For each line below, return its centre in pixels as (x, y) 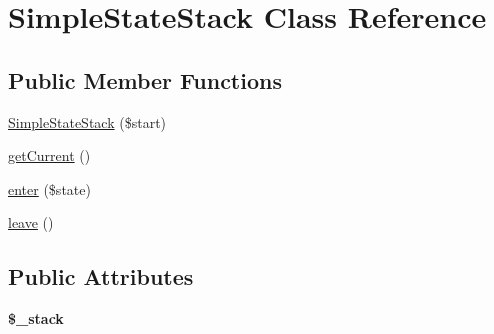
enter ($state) (49, 188)
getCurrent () (49, 155)
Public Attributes (101, 276)
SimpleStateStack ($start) (87, 121)
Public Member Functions (145, 79)
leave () (31, 222)
